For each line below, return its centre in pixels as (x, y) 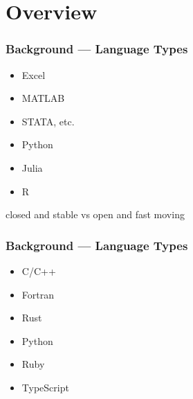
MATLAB (43, 98)
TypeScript (45, 387)
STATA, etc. (48, 121)
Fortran (38, 294)
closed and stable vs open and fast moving (95, 214)
